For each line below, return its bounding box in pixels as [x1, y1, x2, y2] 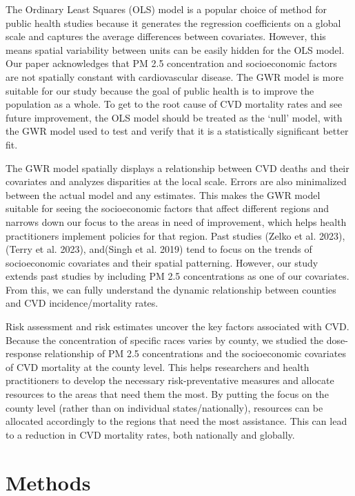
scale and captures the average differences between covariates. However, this [6, 29, 326, 44]
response [6, 346, 41, 361]
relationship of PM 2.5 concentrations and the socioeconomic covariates [44, 346, 346, 361]
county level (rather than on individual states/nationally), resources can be [6, 400, 323, 414]
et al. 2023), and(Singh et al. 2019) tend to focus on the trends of [35, 242, 312, 256]
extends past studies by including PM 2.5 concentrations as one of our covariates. [6, 269, 349, 283]
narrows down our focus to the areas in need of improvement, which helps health [6, 214, 347, 229]
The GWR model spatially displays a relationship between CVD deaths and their [6, 160, 349, 175]
